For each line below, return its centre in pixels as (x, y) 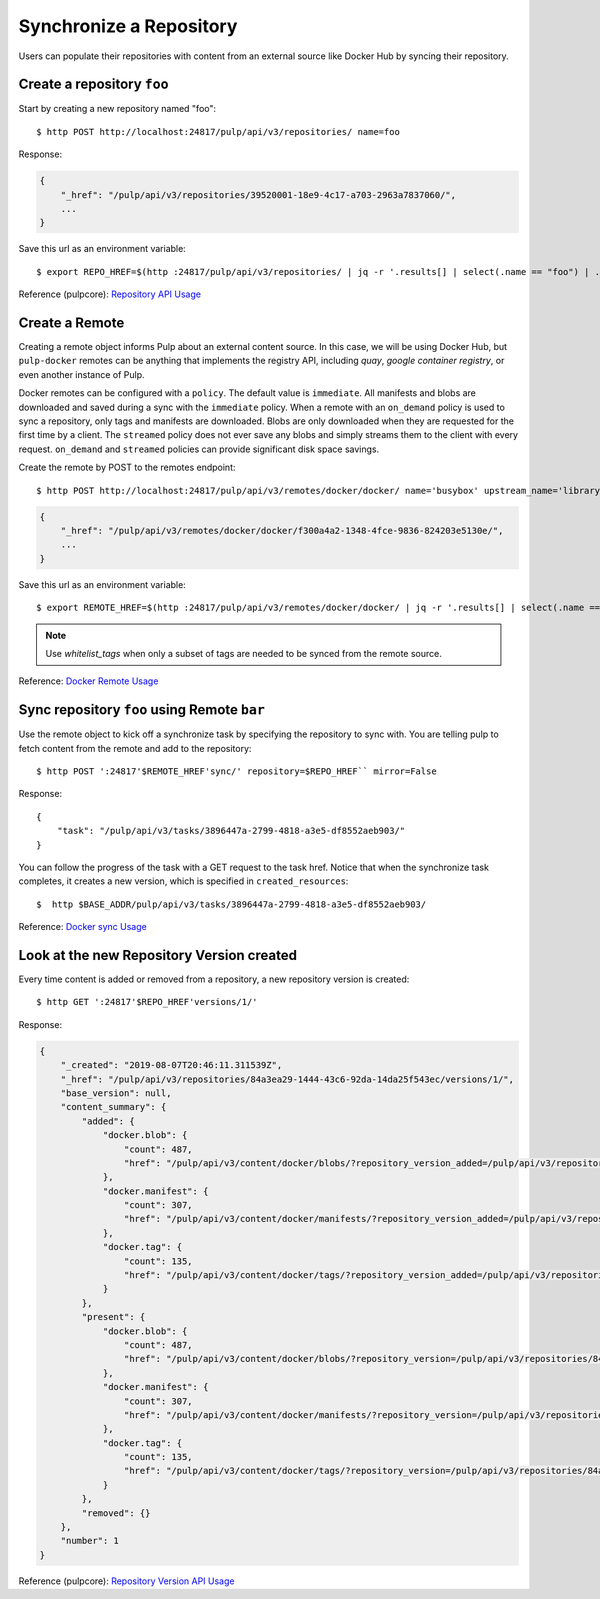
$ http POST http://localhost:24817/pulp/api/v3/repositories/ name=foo (218, 131)
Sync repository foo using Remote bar (141, 710)
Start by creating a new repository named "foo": (117, 109)
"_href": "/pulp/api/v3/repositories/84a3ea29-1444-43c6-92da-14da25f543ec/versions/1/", (287, 1079)
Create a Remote (71, 322)
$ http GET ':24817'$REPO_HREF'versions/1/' (147, 1002)
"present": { (113, 1317)
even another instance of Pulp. (81, 374)
